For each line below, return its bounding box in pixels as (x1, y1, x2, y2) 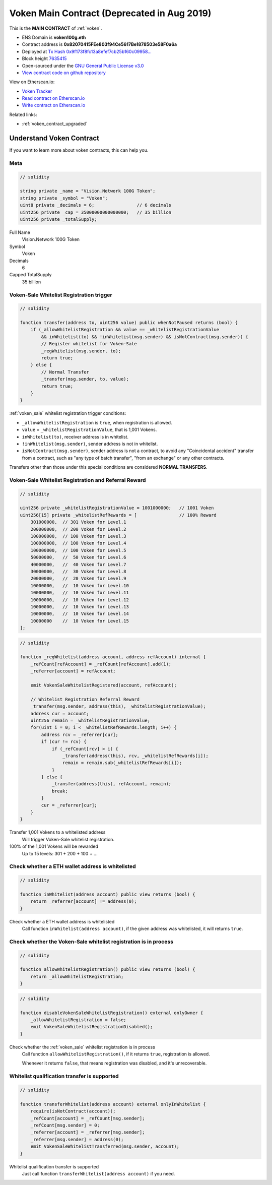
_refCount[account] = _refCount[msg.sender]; (30, 1115, 145, 1121)
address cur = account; (30, 711, 89, 716)
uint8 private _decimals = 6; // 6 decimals (20, 202, 172, 208)
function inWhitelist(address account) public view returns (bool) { (20, 891, 195, 897)
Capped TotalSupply (9, 272, 52, 278)
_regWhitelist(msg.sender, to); (41, 348, 121, 354)
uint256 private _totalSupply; (20, 217, 98, 222)
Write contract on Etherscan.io (22, 102, 86, 108)
